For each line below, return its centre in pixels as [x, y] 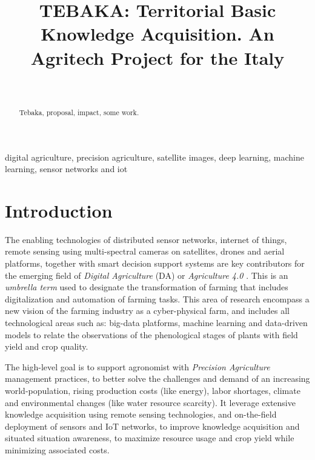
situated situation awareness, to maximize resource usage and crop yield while [150, 438]
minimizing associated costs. [57, 449]
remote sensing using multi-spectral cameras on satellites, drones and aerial [145, 251]
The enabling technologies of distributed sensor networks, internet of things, [146, 239]
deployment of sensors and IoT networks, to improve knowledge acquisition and [152, 426]
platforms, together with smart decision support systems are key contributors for [155, 263]
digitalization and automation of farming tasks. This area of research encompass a [157, 298]
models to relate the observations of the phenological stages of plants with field [151, 334]
